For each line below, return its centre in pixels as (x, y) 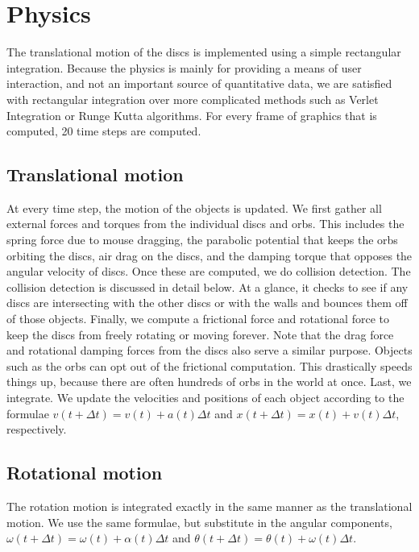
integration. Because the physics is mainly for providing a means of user (184, 67)
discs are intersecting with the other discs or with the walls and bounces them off (207, 303)
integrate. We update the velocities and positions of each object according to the (205, 398)
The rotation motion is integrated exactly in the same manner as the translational (209, 506)
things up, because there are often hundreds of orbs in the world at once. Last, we (209, 382)
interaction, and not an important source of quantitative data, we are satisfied (199, 83)
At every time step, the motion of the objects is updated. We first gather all (194, 208)
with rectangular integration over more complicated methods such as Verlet (193, 99)
